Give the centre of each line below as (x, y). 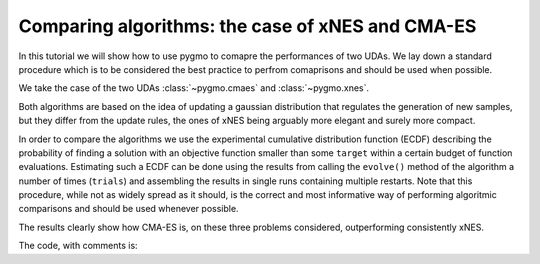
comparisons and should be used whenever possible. (128, 209)
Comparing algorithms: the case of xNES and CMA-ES (247, 26)
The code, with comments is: (78, 246)
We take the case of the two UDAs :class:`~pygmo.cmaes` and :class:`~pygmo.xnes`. (194, 88)
